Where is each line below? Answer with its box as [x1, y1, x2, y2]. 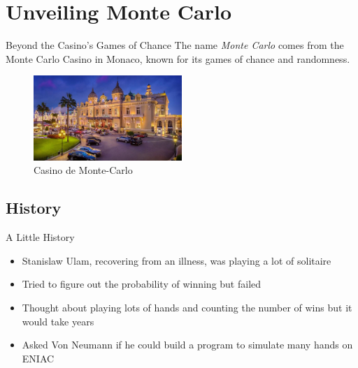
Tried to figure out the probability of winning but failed [22, 277, 262, 291]
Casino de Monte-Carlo [34, 163, 133, 177]
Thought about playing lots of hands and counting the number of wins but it [22, 300, 352, 314]
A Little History [6, 230, 75, 244]
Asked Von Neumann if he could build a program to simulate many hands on [22, 337, 353, 352]
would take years [22, 314, 94, 328]
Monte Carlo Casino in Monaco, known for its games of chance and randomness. [6, 51, 350, 66]
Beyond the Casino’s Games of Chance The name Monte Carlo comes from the [6, 38, 344, 52]
